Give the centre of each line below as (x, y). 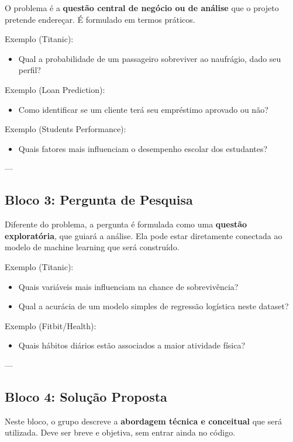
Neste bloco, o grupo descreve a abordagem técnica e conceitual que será (143, 421)
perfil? (30, 70)
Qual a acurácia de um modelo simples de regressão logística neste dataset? (154, 306)
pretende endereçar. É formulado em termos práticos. (100, 19)
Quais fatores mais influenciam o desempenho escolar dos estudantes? (143, 148)
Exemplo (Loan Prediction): (55, 89)
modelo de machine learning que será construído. (92, 247)
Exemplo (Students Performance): (66, 129)
